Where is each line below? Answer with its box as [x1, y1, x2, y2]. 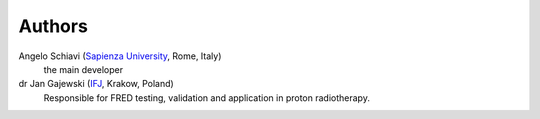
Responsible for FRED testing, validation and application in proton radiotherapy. [43, 91, 370, 104]
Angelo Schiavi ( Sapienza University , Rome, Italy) [18, 50, 222, 62]
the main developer [43, 63, 124, 75]
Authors [18, 15, 89, 37]
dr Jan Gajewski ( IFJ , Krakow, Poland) [18, 78, 174, 90]
